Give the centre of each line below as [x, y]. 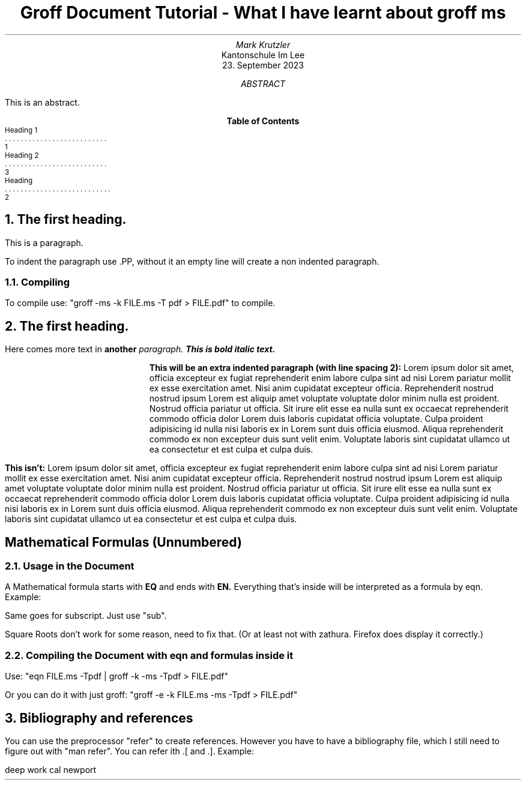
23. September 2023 [263, 65]
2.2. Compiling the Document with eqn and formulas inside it [149, 655]
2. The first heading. [67, 326]
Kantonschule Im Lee [263, 55]
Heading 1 [21, 130]
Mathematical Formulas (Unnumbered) [123, 542]
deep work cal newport [51, 770]
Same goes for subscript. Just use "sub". [86, 616]
